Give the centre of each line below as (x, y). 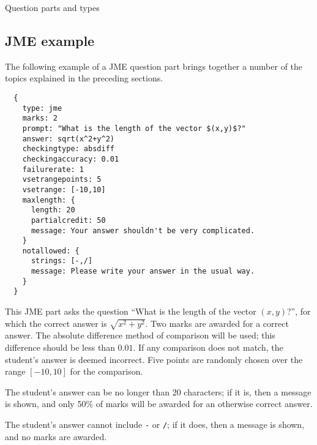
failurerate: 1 (53, 169)
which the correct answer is (56, 323)
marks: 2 (40, 118)
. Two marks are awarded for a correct (217, 323)
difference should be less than (60, 347)
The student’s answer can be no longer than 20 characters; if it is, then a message (158, 391)
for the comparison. (106, 371)
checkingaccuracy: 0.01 (71, 159)
